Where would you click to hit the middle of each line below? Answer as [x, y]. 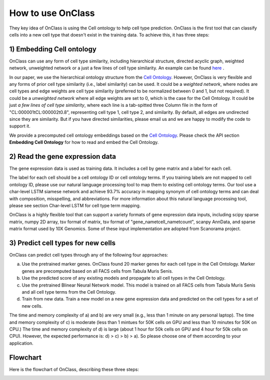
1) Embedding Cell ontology [53, 49]
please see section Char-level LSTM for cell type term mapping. [75, 205]
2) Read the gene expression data [63, 157]
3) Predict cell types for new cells [62, 243]
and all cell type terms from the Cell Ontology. [69, 292]
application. [21, 343]
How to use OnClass [52, 13]
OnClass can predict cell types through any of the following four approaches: [89, 255]
